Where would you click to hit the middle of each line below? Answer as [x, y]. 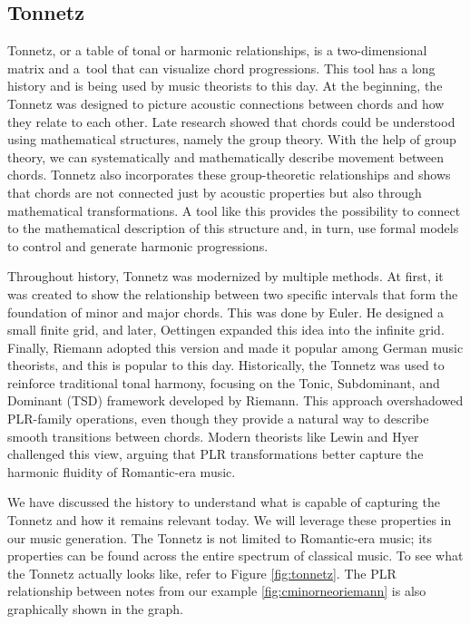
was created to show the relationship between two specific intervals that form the [233, 293]
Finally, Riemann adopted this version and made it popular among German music [235, 347]
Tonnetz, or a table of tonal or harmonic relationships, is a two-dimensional [217, 50]
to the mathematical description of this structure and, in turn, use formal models [233, 228]
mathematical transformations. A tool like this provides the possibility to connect [234, 210]
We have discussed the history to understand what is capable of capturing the [224, 502]
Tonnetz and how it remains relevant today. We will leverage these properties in [230, 520]
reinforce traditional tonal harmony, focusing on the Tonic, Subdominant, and [224, 382]
